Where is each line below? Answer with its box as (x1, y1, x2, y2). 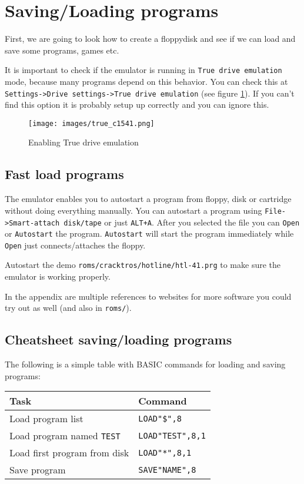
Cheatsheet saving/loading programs (5, 330, 232, 349)
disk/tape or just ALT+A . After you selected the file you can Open (64, 216, 300, 228)
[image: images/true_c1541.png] (28, 119, 155, 128)
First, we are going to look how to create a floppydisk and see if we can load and (5, 32, 296, 45)
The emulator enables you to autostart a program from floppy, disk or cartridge (5, 193, 292, 205)
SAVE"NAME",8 (138, 465, 196, 475)
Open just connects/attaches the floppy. (5, 238, 146, 251)
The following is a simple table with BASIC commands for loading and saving (5, 358, 286, 370)
